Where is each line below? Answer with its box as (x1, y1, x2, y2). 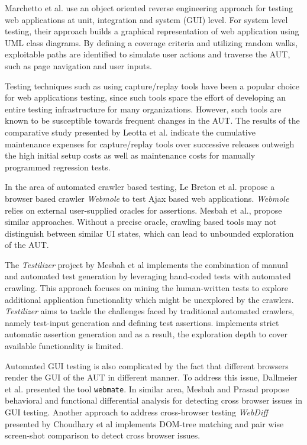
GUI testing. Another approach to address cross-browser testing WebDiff (5, 406, 268, 418)
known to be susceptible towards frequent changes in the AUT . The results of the (5, 114, 300, 127)
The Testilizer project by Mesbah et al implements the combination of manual (5, 258, 288, 270)
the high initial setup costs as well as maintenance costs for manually (5, 149, 256, 162)
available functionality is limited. (5, 340, 124, 352)
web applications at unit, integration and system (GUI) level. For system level (5, 13, 288, 25)
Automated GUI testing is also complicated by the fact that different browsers (5, 359, 289, 372)
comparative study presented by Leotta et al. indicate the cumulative (5, 125, 256, 138)
